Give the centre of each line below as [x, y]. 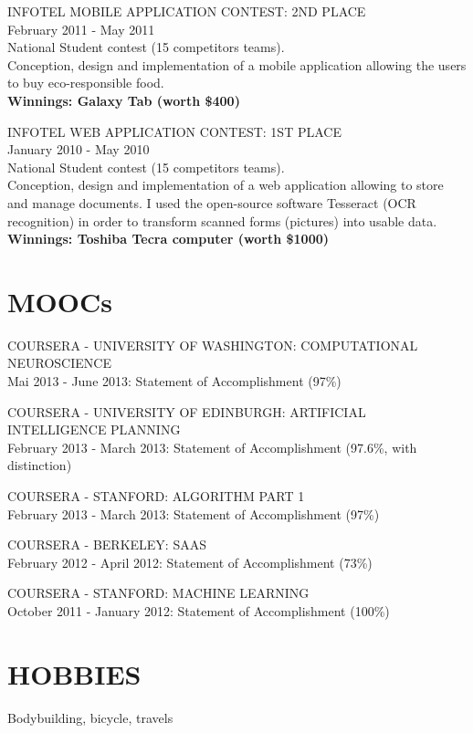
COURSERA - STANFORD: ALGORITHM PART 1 [156, 496]
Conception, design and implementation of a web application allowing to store [226, 185]
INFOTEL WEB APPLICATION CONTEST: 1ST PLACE [174, 131]
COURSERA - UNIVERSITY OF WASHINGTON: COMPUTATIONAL [213, 345]
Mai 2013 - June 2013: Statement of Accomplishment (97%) [174, 381]
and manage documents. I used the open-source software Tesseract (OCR [212, 202]
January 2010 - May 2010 [79, 149]
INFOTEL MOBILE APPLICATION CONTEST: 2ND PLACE [187, 11]
